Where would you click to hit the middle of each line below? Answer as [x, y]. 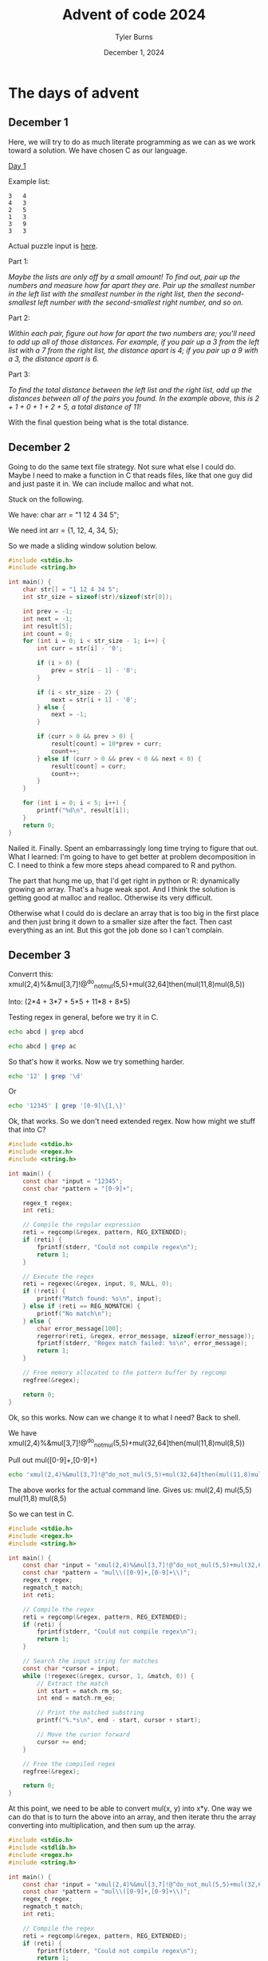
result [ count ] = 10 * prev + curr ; [106, 744]
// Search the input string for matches [91, 1661]
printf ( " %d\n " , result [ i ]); [83, 811]
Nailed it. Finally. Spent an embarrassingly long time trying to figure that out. [134, 848]
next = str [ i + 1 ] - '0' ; [94, 700]
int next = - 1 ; [48, 619]
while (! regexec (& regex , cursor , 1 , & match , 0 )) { [108, 1676]
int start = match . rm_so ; [80, 1691]
